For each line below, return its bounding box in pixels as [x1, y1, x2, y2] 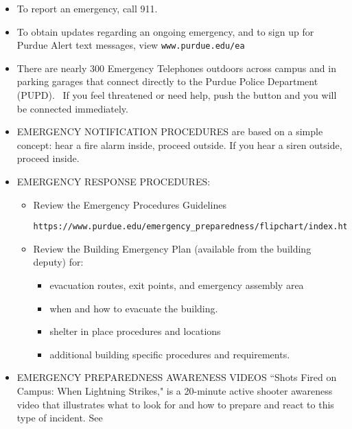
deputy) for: [33, 255, 84, 269]
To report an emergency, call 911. [16, 1, 158, 15]
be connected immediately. [16, 101, 128, 115]
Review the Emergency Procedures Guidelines [33, 197, 226, 211]
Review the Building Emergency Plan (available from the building [33, 241, 312, 255]
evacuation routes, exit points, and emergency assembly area [49, 278, 304, 292]
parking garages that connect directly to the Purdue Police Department [16, 74, 318, 89]
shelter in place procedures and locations [49, 324, 221, 338]
